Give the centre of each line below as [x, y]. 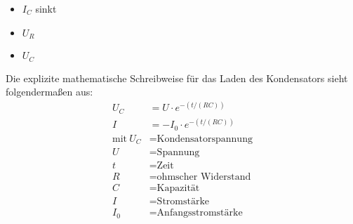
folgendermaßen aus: [49, 92]
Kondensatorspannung [205, 139]
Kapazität [178, 189]
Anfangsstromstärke [200, 213]
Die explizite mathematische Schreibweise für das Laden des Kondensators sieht [177, 78]
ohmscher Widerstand [204, 177]
